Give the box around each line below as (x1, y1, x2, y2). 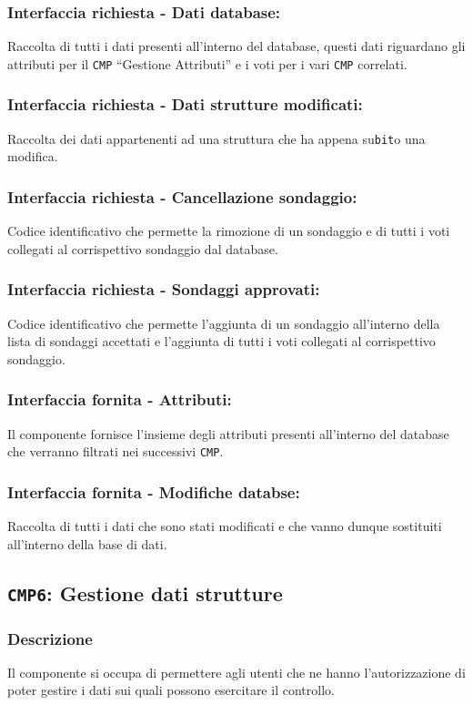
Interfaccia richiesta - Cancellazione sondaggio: (7, 185, 357, 208)
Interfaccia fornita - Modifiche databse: (7, 480, 300, 503)
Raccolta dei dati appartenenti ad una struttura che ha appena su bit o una (7, 128, 426, 148)
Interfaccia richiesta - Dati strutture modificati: (7, 93, 363, 116)
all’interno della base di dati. (7, 534, 167, 553)
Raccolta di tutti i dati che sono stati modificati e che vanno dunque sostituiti (7, 516, 442, 536)
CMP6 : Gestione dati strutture (7, 578, 283, 607)
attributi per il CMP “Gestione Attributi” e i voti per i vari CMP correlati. (7, 54, 408, 73)
